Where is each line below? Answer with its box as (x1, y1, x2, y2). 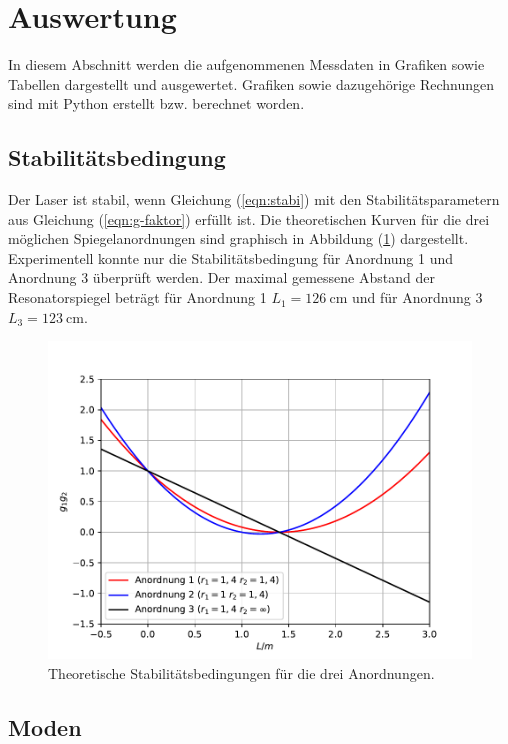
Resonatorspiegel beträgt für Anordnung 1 (8, 287, 267, 308)
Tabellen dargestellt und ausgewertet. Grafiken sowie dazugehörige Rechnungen (8, 73, 495, 94)
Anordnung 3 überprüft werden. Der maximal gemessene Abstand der (8, 267, 435, 288)
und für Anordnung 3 (351, 287, 483, 308)
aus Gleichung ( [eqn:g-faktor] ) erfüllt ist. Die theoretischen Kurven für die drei (8, 208, 490, 229)
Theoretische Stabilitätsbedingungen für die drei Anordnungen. (48, 662, 435, 683)
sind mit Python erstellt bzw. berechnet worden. (8, 93, 305, 114)
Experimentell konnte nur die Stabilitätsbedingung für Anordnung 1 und (8, 247, 454, 268)
